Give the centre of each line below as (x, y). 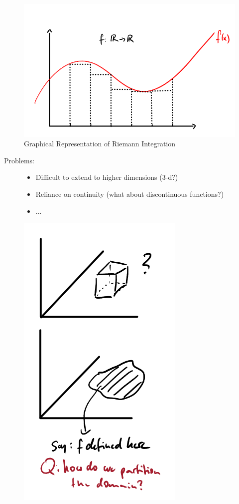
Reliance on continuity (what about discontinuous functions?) (130, 194)
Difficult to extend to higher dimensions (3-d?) (107, 177)
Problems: (19, 160)
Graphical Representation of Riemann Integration (100, 144)
